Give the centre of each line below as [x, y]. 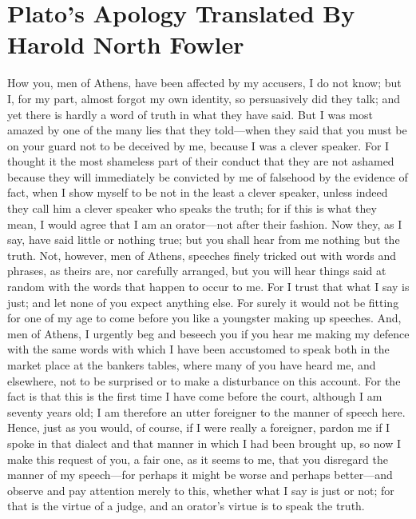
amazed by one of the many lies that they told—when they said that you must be [207, 130]
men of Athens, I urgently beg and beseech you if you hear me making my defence [208, 333]
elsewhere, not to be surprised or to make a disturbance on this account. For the [204, 380]
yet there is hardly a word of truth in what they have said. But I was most [190, 114]
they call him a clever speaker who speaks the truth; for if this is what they [192, 208]
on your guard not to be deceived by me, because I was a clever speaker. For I [198, 145]
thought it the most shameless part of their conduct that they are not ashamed [201, 161]
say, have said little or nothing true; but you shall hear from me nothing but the [204, 240]
